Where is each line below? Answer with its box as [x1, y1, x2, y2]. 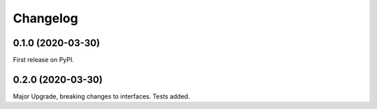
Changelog [13, 10, 78, 26]
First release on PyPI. [13, 56, 75, 64]
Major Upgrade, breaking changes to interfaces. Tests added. [13, 92, 190, 101]
